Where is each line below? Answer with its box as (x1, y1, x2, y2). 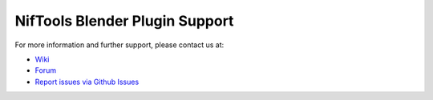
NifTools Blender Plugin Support (14, 12, 234, 30)
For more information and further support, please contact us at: (14, 40, 225, 50)
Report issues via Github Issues (34, 77, 140, 86)
